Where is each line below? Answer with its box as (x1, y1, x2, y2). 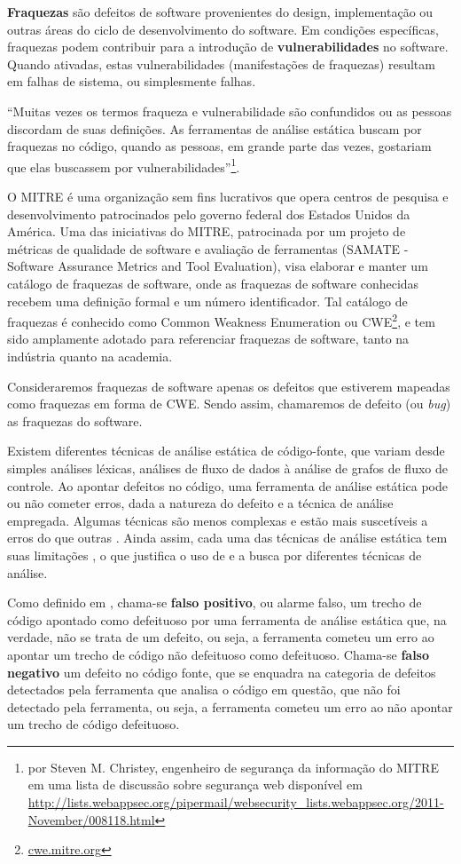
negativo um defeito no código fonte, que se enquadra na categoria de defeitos (7, 662, 436, 681)
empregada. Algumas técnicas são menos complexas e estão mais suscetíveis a (7, 511, 428, 529)
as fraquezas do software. (7, 411, 143, 430)
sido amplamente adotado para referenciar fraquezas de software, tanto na (7, 329, 410, 348)
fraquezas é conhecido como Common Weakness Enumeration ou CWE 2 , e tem (7, 310, 435, 330)
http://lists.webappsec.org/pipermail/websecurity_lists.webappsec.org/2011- (27, 793, 444, 812)
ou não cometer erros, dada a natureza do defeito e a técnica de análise (7, 494, 394, 512)
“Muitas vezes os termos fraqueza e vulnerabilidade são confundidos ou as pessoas (7, 101, 452, 120)
